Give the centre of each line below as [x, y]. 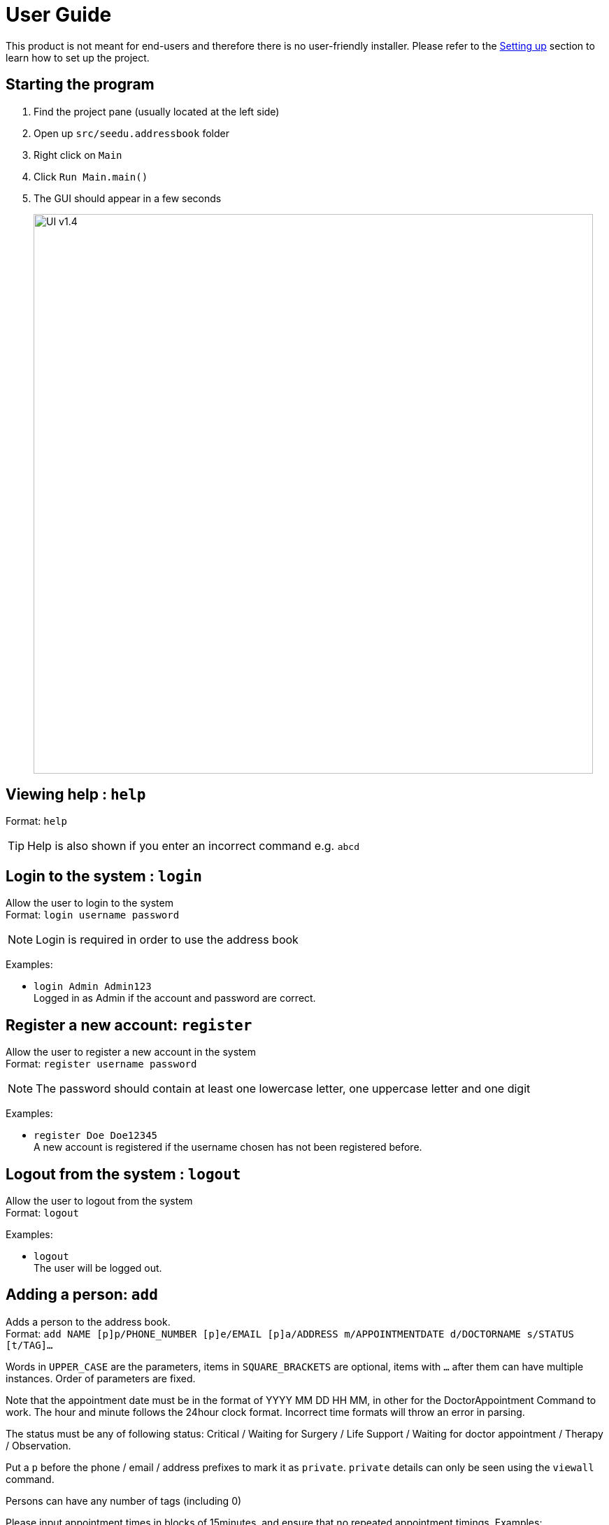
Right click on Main [78, 155]
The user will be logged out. [98, 1268]
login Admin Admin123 [93, 987]
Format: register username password [101, 1064]
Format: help [36, 821]
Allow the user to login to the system [89, 903]
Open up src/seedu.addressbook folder [131, 133]
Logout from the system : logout [123, 1174]
